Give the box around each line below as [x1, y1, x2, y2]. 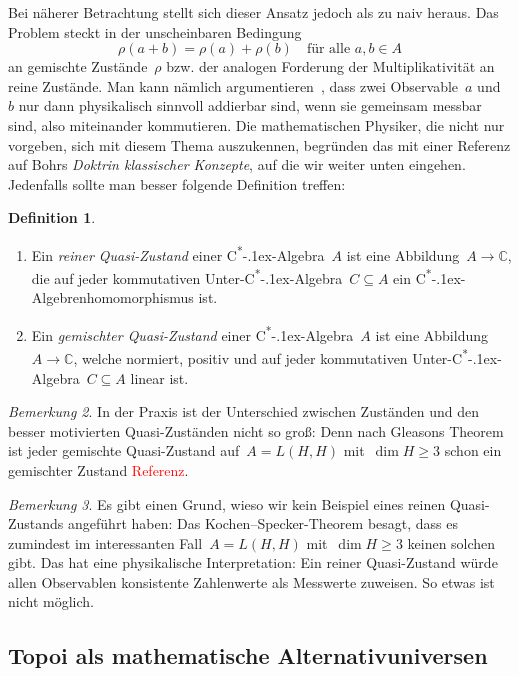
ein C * [393, 265, 432, 288]
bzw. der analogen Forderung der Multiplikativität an [166, 56, 495, 77]
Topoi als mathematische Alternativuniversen [8, 640, 488, 671]
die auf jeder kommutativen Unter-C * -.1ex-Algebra [31, 265, 343, 288]
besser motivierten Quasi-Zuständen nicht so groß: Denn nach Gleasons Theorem [8, 420, 504, 441]
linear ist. [130, 367, 189, 388]
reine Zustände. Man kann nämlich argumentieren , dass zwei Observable [8, 75, 459, 96]
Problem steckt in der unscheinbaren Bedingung [8, 21, 302, 42]
